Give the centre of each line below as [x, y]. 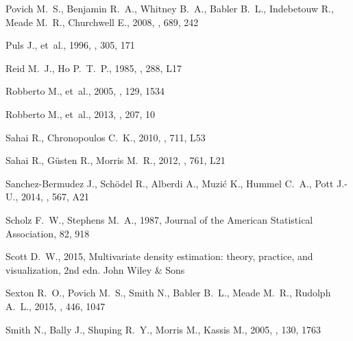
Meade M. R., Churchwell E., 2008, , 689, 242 [102, 22]
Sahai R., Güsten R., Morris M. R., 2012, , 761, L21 [115, 160]
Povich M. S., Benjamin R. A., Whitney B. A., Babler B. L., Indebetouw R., [170, 8]
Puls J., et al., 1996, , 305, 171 [70, 45]
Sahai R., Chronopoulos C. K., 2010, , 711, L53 [106, 137]
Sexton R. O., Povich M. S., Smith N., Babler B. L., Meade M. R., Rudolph [168, 293]
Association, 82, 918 [48, 233]
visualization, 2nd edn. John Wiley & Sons [95, 269]
